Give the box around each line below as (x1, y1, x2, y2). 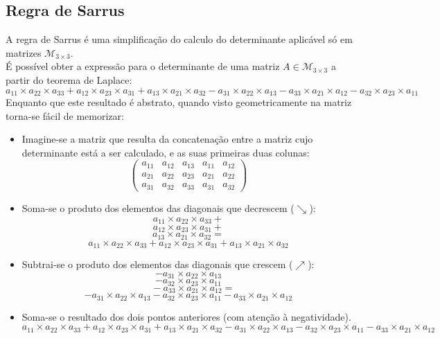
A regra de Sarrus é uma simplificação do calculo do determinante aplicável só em (6, 32, 353, 46)
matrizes (6, 45, 42, 60)
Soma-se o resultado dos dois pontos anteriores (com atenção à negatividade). (21, 309, 351, 323)
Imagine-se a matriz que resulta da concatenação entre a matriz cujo (21, 132, 313, 146)
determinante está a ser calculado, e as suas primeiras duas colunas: (21, 145, 310, 159)
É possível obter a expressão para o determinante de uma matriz (6, 59, 280, 73)
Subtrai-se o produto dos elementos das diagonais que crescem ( (21, 257, 293, 272)
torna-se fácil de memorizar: (6, 108, 124, 123)
